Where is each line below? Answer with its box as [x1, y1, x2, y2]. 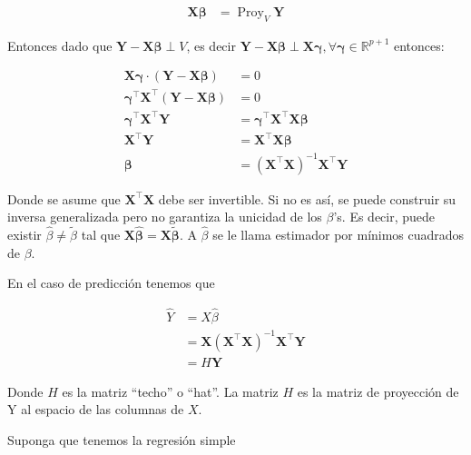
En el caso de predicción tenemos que [7, 273, 215, 292]
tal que [81, 224, 121, 243]
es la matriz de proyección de [297, 381, 459, 401]
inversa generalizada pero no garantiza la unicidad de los [7, 207, 322, 226]
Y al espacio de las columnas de [7, 400, 184, 419]
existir [7, 224, 42, 243]
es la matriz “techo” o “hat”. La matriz [62, 381, 279, 401]
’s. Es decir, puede [333, 207, 436, 226]
